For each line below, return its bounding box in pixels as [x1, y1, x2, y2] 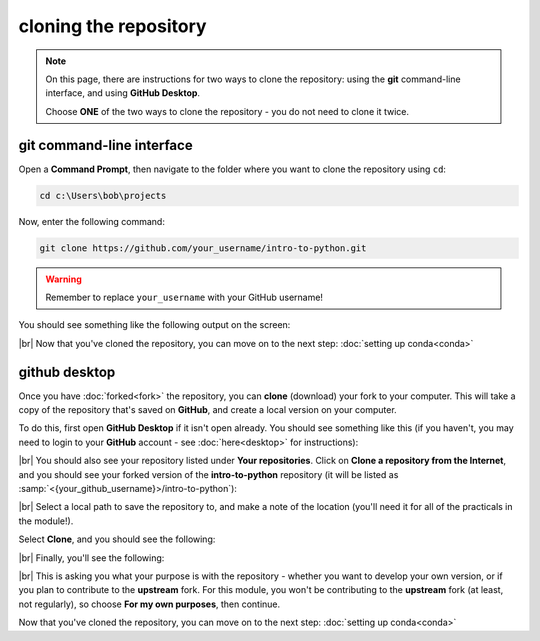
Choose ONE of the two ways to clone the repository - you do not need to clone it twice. [45, 105, 410, 117]
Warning [45, 273, 82, 285]
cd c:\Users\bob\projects [39, 190, 167, 201]
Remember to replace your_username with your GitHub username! [45, 291, 324, 303]
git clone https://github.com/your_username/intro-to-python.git [39, 242, 367, 254]
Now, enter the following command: [18, 215, 165, 227]
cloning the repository [18, 15, 207, 37]
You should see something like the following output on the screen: [18, 319, 291, 331]
